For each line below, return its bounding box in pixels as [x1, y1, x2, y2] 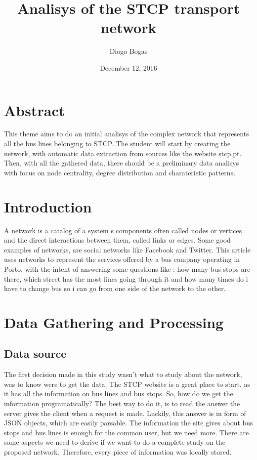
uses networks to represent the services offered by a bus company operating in [4, 254, 240, 264]
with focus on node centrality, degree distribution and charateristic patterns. [4, 167, 236, 177]
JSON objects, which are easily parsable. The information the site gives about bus [4, 418, 253, 428]
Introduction [4, 196, 92, 216]
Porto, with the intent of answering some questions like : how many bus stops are [4, 263, 251, 274]
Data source [4, 346, 67, 361]
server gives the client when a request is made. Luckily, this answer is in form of [4, 408, 246, 418]
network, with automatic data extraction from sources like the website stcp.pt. [4, 148, 242, 158]
